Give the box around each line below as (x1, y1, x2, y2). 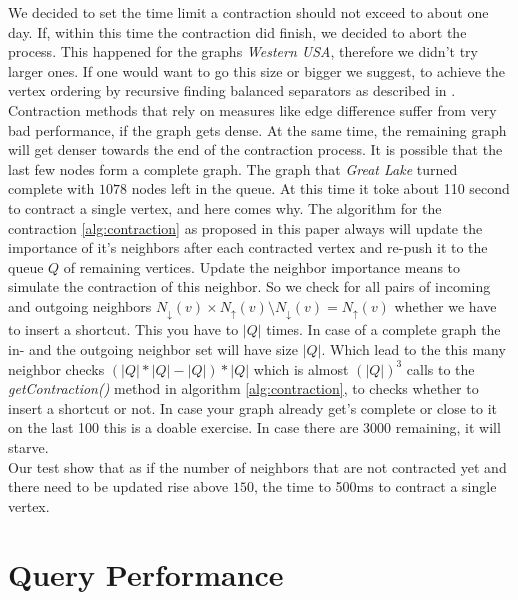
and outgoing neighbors (8, 295, 152, 316)
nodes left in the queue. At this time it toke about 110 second (131, 178, 510, 199)
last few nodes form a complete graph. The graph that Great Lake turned (8, 158, 458, 179)
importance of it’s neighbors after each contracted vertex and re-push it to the (8, 237, 488, 258)
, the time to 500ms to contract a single (253, 476, 497, 497)
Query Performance (8, 554, 284, 595)
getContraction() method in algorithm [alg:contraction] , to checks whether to (8, 378, 479, 399)
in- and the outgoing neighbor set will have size (8, 338, 298, 359)
